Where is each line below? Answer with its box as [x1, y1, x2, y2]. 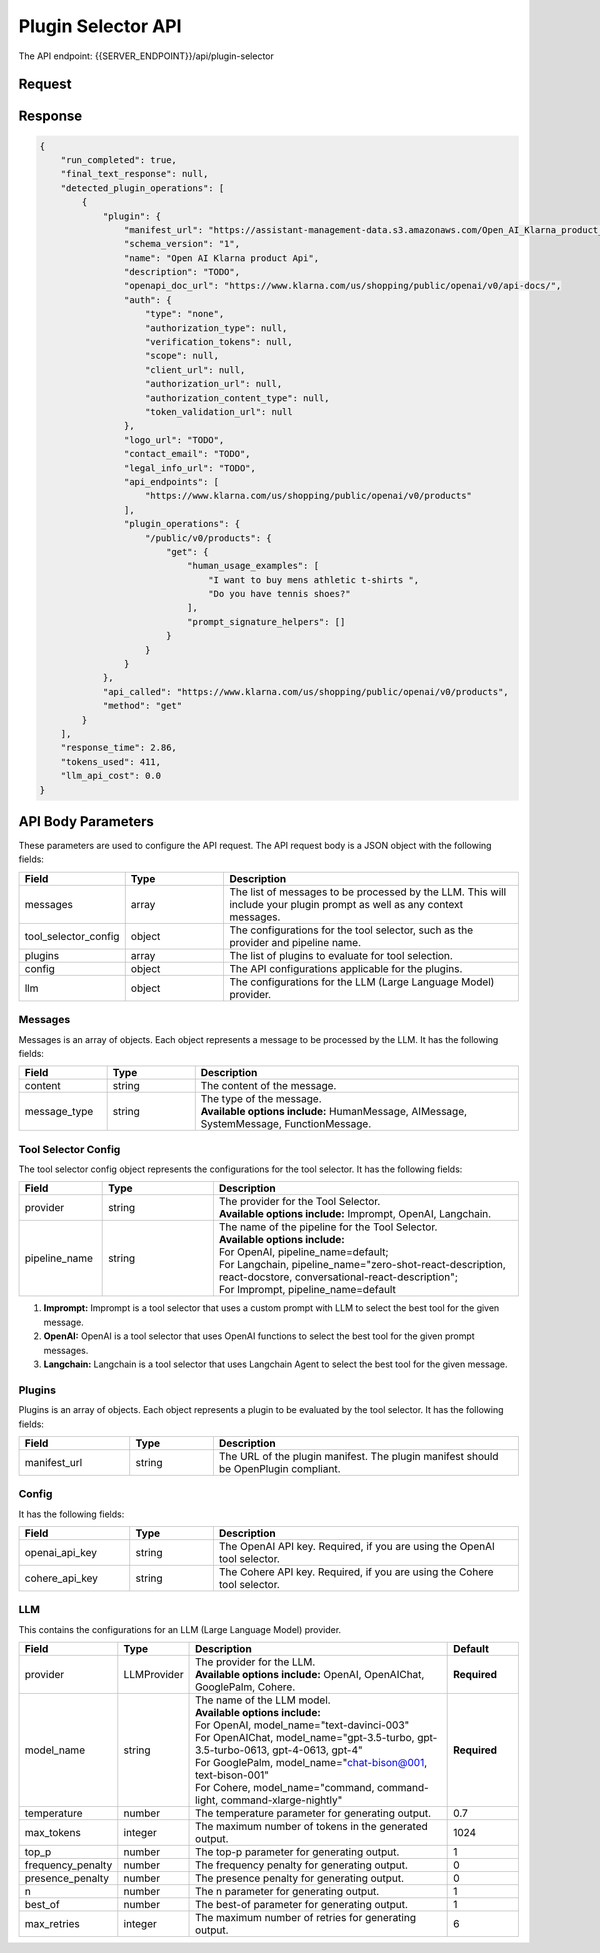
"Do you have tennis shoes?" [208, 588, 351, 600]
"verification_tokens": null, [145, 336, 294, 348]
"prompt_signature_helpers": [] [186, 616, 346, 627]
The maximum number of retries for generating [195, 1911, 417, 1925]
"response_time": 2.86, [60, 742, 177, 754]
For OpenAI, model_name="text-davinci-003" [195, 1718, 410, 1732]
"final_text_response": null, [60, 168, 209, 180]
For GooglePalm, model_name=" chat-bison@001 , [195, 1756, 428, 1770]
